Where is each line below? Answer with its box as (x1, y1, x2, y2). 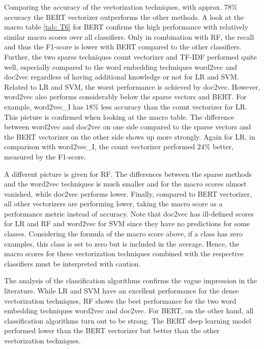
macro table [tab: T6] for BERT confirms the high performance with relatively (4, 21, 249, 32)
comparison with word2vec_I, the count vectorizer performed (4, 141, 195, 152)
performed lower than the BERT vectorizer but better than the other (4, 325, 220, 336)
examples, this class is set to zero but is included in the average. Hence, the (4, 238, 240, 249)
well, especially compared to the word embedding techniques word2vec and (4, 61, 237, 72)
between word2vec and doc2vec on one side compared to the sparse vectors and (4, 121, 251, 132)
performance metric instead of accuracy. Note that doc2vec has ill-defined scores (4, 208, 254, 219)
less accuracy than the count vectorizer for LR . (101, 101, 247, 112)
